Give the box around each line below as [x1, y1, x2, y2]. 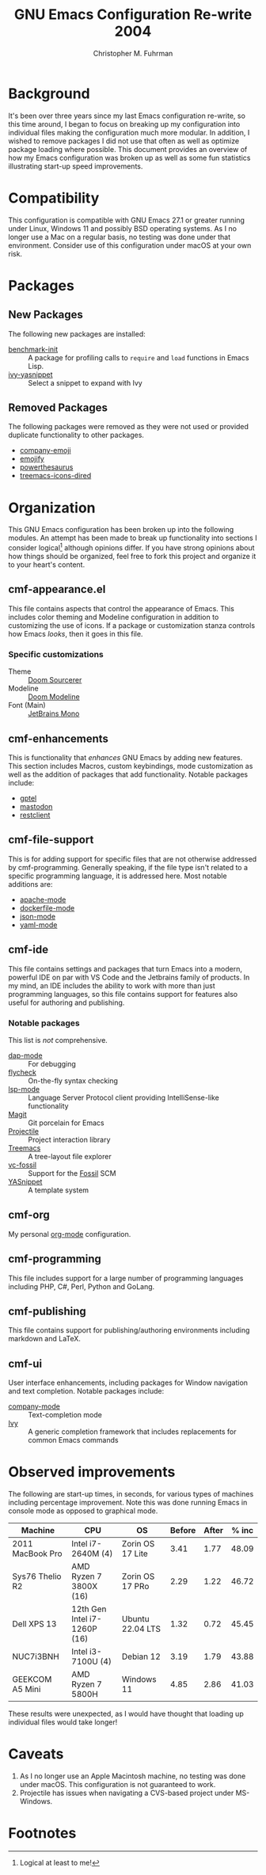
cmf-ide [8, 943, 49, 957]
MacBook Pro [12, 1548, 63, 1559]
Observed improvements [8, 1463, 176, 1481]
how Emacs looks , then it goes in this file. [8, 629, 143, 638]
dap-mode [8, 1051, 43, 1060]
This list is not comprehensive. [8, 1035, 108, 1044]
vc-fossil [8, 1160, 37, 1169]
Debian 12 [121, 1651, 161, 1662]
